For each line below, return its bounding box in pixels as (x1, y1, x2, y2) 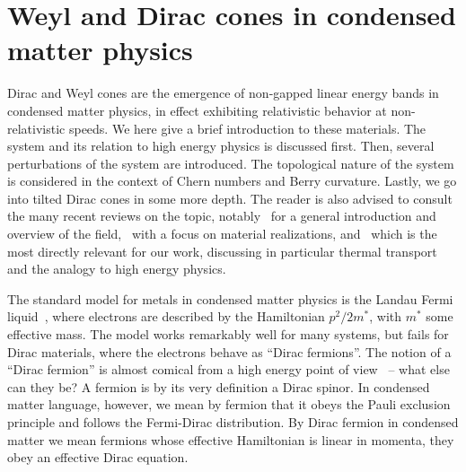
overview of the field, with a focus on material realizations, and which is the (7, 224, 437, 243)
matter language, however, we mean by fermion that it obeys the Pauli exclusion (7, 395, 451, 414)
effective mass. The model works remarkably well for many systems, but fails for (7, 325, 449, 344)
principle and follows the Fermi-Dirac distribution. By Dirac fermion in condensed (7, 413, 459, 431)
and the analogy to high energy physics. (7, 259, 226, 278)
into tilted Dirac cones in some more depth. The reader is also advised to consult (7, 188, 453, 207)
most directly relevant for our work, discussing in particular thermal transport (7, 241, 437, 260)
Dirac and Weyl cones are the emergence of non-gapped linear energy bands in (7, 83, 439, 102)
